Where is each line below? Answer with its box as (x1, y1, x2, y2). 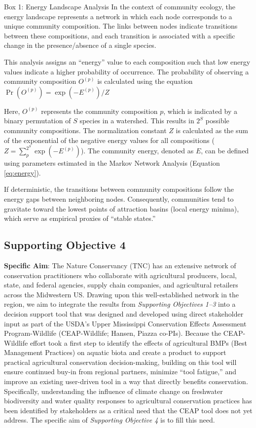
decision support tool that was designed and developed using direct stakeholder (4, 308, 244, 319)
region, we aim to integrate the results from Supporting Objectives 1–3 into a (4, 299, 236, 309)
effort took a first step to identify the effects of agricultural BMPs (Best (30, 337, 248, 348)
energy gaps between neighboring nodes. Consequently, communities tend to (4, 193, 234, 204)
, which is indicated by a (163, 106, 238, 116)
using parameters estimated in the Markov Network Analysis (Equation (4, 158, 220, 168)
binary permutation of (4, 115, 71, 126)
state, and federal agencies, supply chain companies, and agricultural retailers (4, 280, 238, 290)
